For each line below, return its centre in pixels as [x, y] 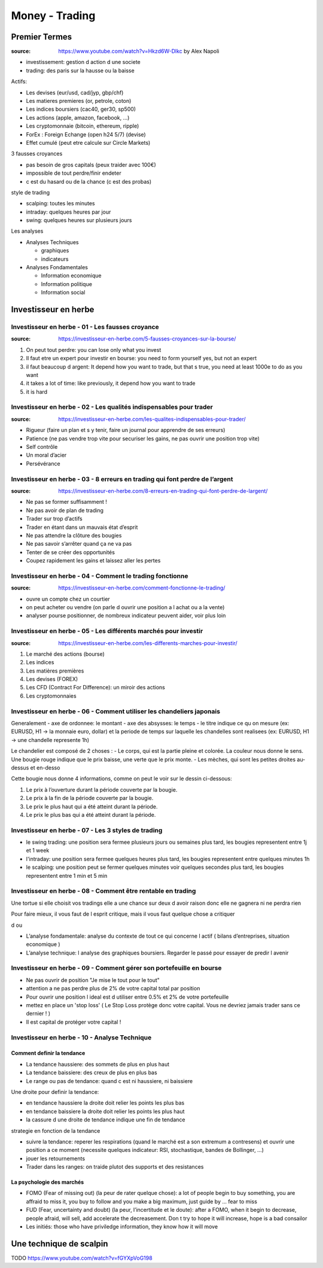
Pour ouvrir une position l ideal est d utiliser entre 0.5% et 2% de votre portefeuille [127, 997]
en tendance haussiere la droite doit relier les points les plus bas [105, 1103]
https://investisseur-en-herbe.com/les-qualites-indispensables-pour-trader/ [152, 419]
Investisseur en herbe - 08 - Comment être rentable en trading [103, 891]
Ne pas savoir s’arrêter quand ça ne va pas [79, 544]
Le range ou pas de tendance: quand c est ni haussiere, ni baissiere [109, 1081]
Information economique [71, 276]
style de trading [31, 192]
